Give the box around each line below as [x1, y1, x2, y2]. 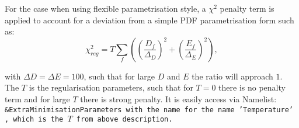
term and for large [5, 92, 70, 105]
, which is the [5, 115, 64, 124]
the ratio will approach [192, 70, 273, 82]
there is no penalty [218, 81, 286, 94]
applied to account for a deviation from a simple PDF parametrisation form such [5, 13, 294, 26]
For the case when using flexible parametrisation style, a [5, 2, 206, 14]
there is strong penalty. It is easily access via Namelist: [80, 92, 277, 105]
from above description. [76, 115, 173, 124]
